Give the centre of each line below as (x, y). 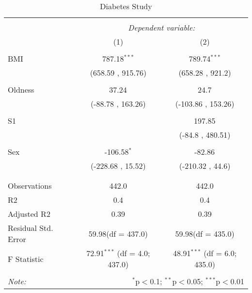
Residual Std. (31, 228)
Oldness (21, 90)
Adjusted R (27, 214)
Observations (30, 186)
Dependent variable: (162, 27)
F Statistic (26, 259)
